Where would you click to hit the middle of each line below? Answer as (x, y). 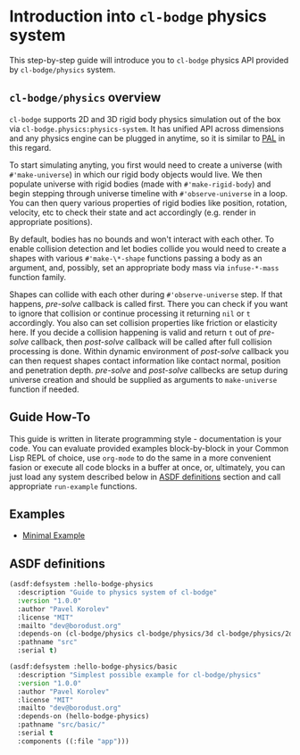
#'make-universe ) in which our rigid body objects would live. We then (136, 174)
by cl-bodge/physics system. (62, 70)
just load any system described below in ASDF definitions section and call (145, 477)
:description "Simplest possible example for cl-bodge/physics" (139, 675)
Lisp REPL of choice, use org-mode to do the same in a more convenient (140, 458)
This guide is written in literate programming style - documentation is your (146, 438)
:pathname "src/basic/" (61, 725)
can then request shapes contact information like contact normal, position (145, 361)
